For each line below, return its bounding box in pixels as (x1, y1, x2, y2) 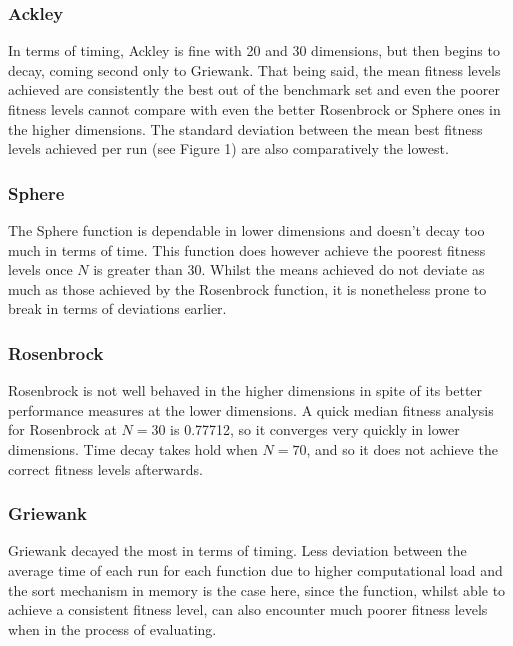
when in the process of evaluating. (8, 618, 217, 639)
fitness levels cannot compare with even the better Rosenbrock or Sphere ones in (8, 99, 501, 119)
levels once (8, 259, 73, 280)
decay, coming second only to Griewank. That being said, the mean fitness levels (8, 59, 501, 80)
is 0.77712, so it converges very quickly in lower (170, 419, 460, 440)
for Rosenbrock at (8, 419, 117, 440)
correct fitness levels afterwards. (8, 458, 203, 479)
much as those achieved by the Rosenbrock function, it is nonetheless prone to (8, 278, 487, 299)
